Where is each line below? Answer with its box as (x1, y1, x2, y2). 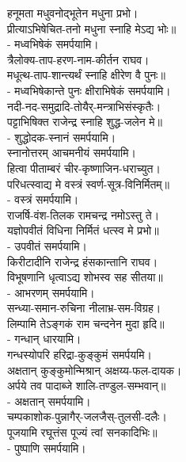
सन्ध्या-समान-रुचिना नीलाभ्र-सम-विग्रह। (7, 300, 161, 316)
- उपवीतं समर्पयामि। (7, 237, 87, 254)
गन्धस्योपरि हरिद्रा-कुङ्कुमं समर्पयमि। (7, 346, 152, 363)
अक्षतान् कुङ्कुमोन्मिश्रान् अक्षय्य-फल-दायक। (7, 361, 182, 378)
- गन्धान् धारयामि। (7, 330, 82, 347)
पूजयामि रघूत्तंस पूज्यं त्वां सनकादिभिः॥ (7, 424, 158, 441)
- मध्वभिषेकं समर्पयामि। (7, 36, 99, 52)
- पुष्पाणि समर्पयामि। (7, 439, 86, 456)
